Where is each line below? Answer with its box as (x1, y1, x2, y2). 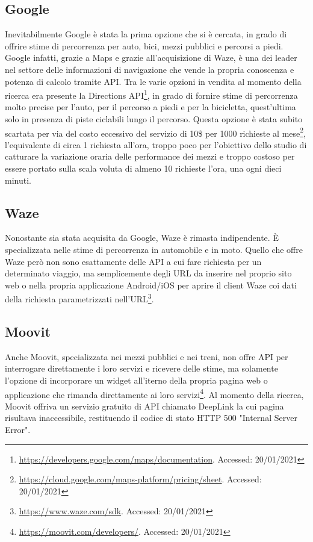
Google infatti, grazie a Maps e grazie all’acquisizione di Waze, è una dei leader (5, 51, 297, 64)
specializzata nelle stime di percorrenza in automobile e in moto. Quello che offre (5, 243, 303, 256)
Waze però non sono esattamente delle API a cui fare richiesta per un (5, 255, 262, 267)
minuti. (5, 173, 31, 186)
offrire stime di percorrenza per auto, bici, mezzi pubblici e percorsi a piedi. (5, 39, 284, 52)
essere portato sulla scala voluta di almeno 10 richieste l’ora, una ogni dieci (5, 162, 282, 175)
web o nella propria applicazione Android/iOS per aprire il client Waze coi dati (5, 278, 297, 291)
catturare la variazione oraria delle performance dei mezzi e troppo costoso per (5, 150, 295, 163)
